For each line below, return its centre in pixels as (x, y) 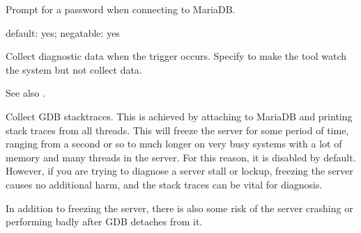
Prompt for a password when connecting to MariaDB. (121, 9)
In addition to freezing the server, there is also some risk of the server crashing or (179, 208)
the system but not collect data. (74, 69)
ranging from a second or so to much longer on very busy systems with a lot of (174, 144)
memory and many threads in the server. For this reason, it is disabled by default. (181, 157)
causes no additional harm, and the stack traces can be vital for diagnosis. (164, 184)
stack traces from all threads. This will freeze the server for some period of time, (177, 130)
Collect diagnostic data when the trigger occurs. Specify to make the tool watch (176, 56)
